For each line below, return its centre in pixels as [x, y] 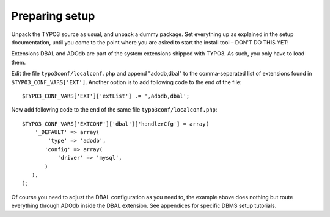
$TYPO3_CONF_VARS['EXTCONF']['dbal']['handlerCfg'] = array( [116, 124]
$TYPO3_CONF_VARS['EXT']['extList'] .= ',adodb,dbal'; [106, 96]
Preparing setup [53, 16]
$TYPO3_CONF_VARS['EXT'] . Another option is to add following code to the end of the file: [127, 82]
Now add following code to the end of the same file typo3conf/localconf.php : [114, 110]
